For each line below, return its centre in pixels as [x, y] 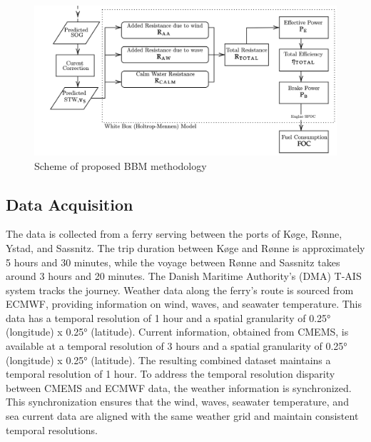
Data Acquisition [70, 204]
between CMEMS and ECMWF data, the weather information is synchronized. [179, 387]
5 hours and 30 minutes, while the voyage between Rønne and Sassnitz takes [173, 262]
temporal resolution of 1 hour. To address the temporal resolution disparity [171, 374]
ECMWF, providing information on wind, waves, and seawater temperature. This [184, 304]
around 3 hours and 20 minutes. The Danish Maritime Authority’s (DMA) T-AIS [184, 276]
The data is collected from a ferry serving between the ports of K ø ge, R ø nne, [174, 234]
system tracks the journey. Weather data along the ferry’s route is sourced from [180, 290]
